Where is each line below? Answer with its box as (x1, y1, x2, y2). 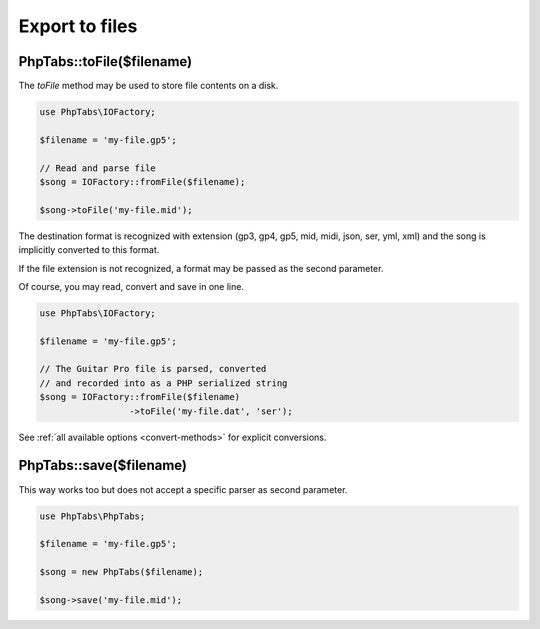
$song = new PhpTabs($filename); (39, 566, 204, 578)
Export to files (18, 15, 138, 37)
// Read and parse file (39, 162, 157, 174)
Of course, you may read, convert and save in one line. (18, 280, 245, 292)
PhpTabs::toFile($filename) (18, 53, 193, 70)
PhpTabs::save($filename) (18, 457, 187, 474)
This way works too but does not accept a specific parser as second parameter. (18, 483, 348, 495)
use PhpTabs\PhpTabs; (39, 510, 146, 522)
